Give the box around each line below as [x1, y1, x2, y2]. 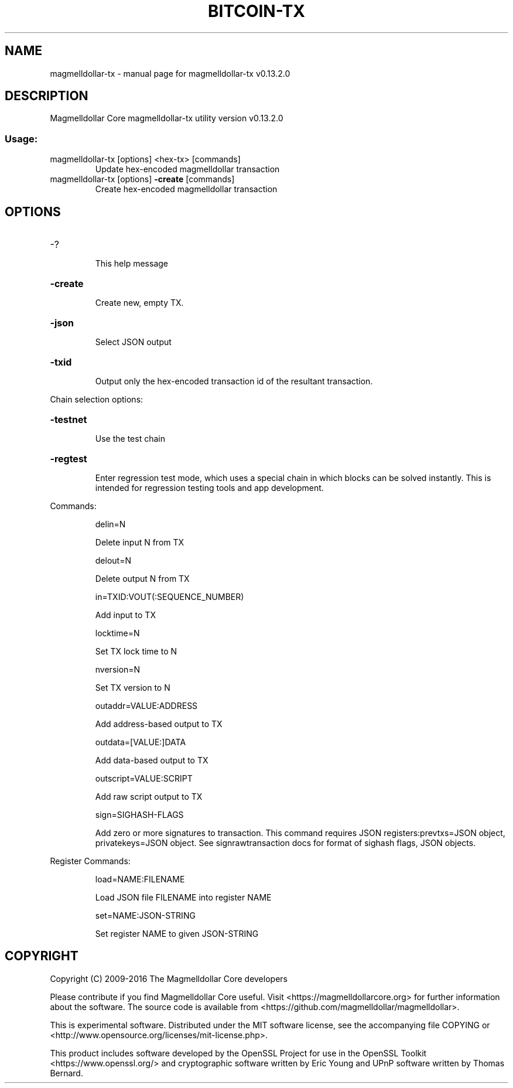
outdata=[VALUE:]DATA [95, 737, 186, 748]
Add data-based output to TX [95, 755, 208, 766]
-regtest [50, 453, 87, 465]
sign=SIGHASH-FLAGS [95, 810, 184, 820]
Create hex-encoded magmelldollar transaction [95, 184, 278, 195]
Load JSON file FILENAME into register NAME [95, 892, 272, 903]
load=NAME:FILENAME [95, 874, 185, 885]
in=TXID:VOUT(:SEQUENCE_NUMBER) [95, 592, 244, 602]
